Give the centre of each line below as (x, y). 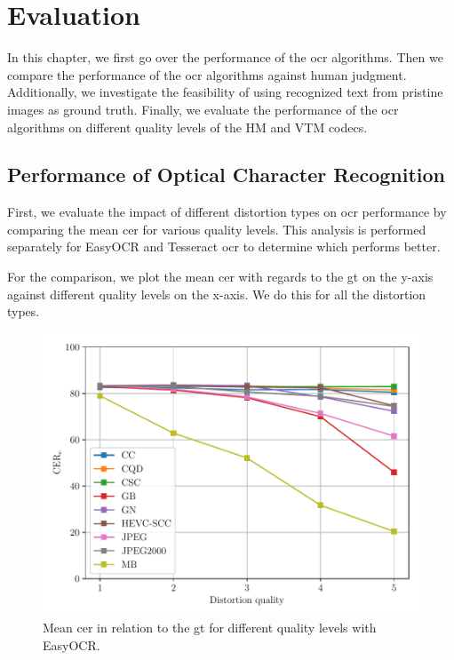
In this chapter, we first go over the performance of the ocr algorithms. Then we (225, 57)
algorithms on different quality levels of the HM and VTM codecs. (187, 127)
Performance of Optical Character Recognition (226, 175)
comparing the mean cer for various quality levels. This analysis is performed (217, 229)
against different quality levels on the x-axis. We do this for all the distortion (217, 294)
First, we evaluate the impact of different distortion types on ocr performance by (227, 212)
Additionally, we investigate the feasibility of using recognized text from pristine (225, 92)
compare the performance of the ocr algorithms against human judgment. (207, 74)
